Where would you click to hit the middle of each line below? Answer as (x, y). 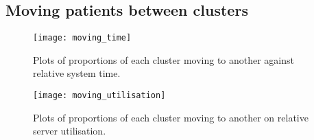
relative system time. (77, 73)
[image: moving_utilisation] (99, 96)
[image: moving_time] (82, 38)
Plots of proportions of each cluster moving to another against (164, 59)
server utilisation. (70, 131)
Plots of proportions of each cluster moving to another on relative (171, 117)
